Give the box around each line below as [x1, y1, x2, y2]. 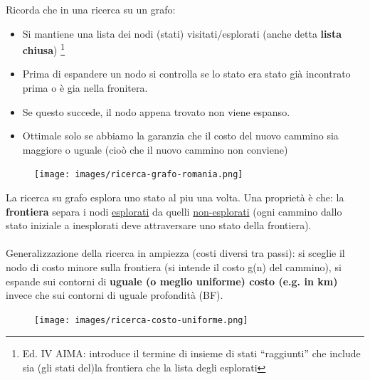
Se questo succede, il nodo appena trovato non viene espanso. [22, 104, 290, 119]
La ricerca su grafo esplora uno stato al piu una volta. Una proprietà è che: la [6, 190, 344, 205]
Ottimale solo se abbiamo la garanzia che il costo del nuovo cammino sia [22, 128, 339, 143]
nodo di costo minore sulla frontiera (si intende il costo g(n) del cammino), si [6, 260, 342, 275]
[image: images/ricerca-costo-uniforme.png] [34, 315, 248, 325]
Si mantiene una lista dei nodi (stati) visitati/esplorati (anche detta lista [22, 26, 342, 41]
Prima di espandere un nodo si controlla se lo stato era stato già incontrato [22, 66, 351, 81]
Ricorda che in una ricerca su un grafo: [6, 2, 176, 16]
